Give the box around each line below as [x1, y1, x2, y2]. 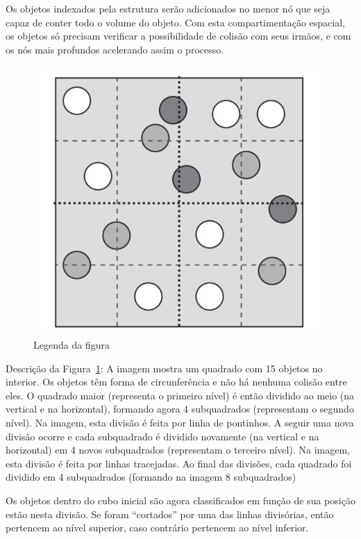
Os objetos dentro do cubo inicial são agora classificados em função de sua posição [6, 492, 355, 507]
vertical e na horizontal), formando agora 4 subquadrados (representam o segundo [6, 401, 354, 416]
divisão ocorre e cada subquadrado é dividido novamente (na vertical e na [6, 429, 319, 443]
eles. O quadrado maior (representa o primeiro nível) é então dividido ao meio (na [6, 388, 355, 402]
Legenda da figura [33, 338, 110, 352]
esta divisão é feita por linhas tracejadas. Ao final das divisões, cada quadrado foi [6, 456, 352, 470]
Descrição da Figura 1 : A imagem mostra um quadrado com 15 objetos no [6, 360, 323, 375]
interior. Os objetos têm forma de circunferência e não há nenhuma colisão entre [6, 374, 347, 389]
